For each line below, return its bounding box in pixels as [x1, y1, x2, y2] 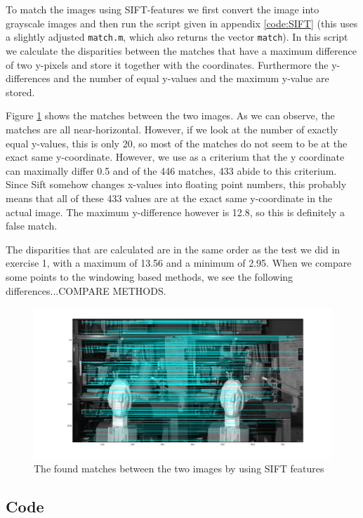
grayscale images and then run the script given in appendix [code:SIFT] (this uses [6, 15, 358, 30]
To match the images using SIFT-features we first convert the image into [6, 2, 319, 17]
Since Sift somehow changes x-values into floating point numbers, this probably [6, 177, 347, 192]
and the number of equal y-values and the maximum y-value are [53, 71, 329, 86]
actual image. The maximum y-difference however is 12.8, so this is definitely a [6, 204, 345, 219]
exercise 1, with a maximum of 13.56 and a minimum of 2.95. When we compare [6, 255, 352, 270]
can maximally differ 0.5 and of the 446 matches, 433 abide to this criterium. [6, 163, 337, 178]
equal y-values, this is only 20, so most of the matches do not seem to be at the [6, 135, 348, 150]
